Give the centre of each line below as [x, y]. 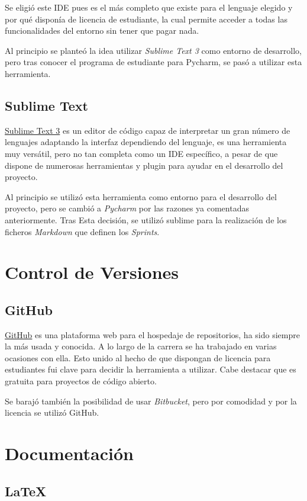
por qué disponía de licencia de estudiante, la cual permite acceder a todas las [146, 19]
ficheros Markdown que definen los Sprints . [82, 231]
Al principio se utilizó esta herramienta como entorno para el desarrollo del [141, 196]
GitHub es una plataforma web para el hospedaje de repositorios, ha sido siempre [152, 334]
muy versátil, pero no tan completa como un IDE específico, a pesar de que [141, 153]
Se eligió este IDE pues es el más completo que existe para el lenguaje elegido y [149, 7]
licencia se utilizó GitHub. [52, 412]
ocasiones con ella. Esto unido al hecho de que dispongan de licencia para [138, 357]
